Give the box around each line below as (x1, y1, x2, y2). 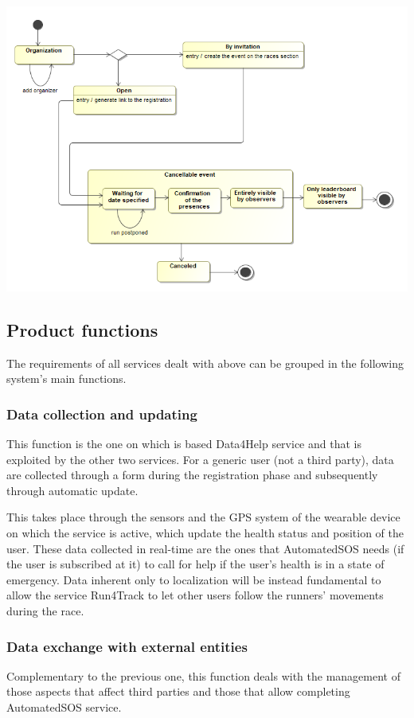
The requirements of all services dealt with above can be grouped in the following (6, 354, 404, 371)
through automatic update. (6, 482, 139, 498)
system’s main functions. (6, 370, 127, 387)
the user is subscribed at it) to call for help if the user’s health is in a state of (6, 556, 385, 572)
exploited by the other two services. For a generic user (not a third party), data (6, 451, 394, 467)
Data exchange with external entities (6, 636, 248, 656)
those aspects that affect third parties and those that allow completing (6, 683, 350, 700)
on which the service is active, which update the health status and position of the (6, 525, 404, 541)
